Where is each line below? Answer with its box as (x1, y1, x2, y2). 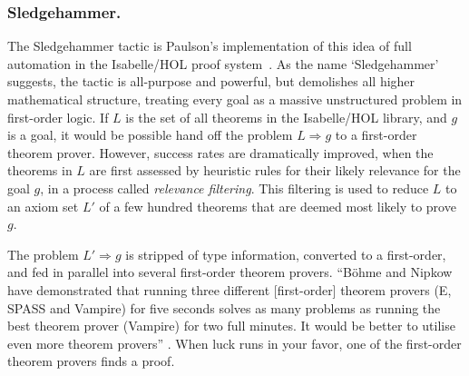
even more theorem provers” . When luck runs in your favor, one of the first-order (7, 333, 462, 352)
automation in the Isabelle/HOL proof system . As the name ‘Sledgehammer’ (7, 54, 439, 73)
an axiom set (7, 196, 79, 215)
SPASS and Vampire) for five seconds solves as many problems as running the (7, 298, 441, 317)
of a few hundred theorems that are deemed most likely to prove (99, 196, 456, 215)
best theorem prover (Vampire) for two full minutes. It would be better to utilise (7, 316, 455, 335)
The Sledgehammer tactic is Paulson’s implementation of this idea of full (7, 36, 412, 55)
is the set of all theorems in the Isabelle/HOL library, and (125, 107, 447, 126)
